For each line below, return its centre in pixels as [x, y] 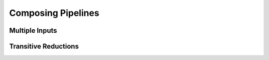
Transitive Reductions [44, 46]
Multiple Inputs [33, 30]
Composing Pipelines [54, 13]
